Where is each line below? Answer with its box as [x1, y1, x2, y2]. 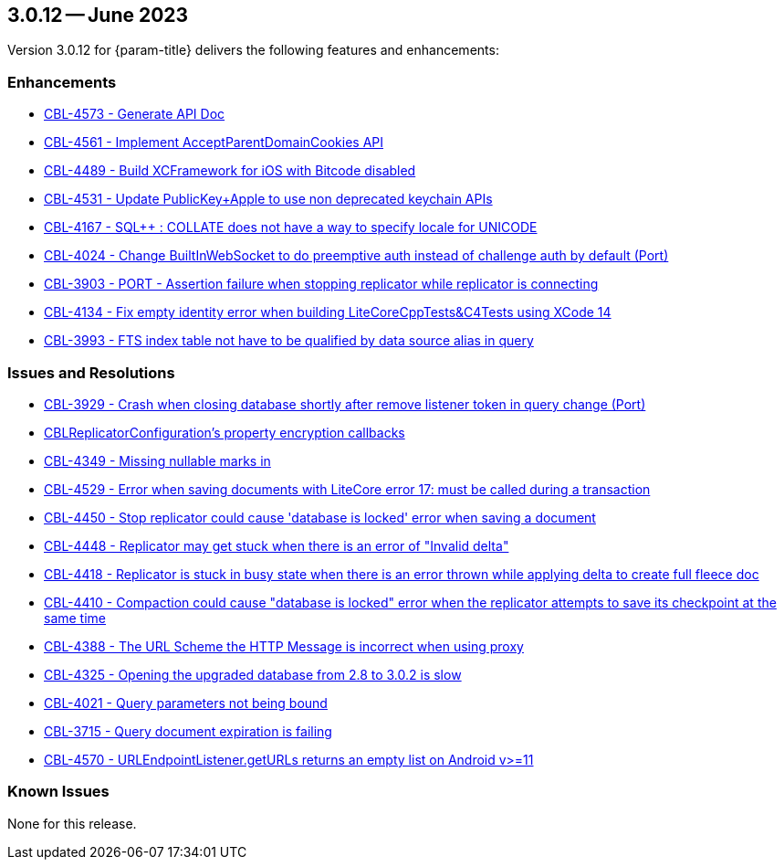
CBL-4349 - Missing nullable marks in [44, 452, 271, 469]
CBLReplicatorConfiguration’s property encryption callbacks [44, 424, 405, 440]
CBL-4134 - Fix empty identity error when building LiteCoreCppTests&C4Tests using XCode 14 [44, 304, 612, 321]
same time [44, 609, 107, 626]
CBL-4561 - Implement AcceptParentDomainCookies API [44, 134, 384, 151]
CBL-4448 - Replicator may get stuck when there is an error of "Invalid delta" [44, 537, 509, 554]
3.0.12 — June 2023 [7, 4, 189, 26]
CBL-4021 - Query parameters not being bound [44, 694, 328, 711]
